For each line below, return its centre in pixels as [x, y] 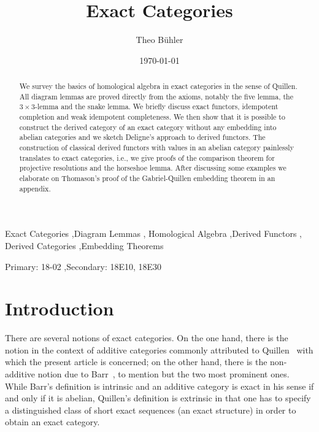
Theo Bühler [159, 40]
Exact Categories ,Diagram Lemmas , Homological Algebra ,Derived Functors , [153, 233]
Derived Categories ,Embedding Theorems [84, 245]
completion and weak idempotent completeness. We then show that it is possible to [152, 117]
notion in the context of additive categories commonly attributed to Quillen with [159, 349]
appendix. [35, 188]
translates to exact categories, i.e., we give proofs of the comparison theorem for [147, 157]
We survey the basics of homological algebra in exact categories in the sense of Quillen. [158, 86]
